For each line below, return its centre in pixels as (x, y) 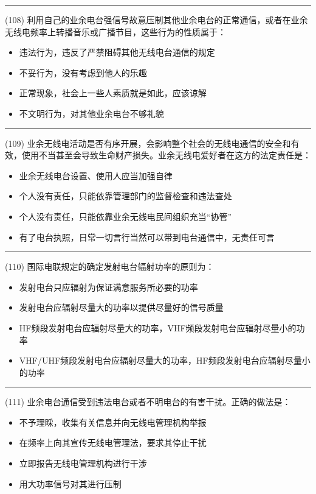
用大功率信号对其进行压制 (70, 483)
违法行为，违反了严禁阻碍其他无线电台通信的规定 (117, 52)
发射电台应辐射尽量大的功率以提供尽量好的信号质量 (121, 307)
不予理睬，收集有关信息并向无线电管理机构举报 (113, 422)
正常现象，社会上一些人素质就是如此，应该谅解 (113, 93)
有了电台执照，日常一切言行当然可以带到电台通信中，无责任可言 (147, 237)
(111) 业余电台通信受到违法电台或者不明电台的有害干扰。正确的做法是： (148, 402)
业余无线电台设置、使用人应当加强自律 (96, 175)
